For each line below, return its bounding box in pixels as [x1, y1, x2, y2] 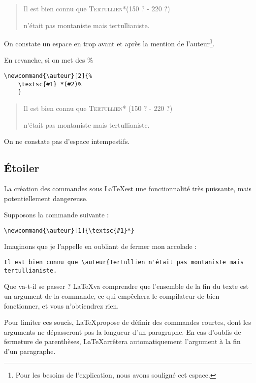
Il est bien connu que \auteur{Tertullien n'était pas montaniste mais [4, 259, 244, 266]
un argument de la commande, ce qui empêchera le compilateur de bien [4, 290, 220, 301]
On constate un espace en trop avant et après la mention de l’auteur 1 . [4, 37, 215, 48]
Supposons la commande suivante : [4, 209, 109, 220]
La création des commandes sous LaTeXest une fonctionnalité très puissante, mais [4, 183, 252, 193]
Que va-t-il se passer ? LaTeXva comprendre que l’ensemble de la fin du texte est [4, 281, 249, 291]
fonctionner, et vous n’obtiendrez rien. [4, 300, 119, 311]
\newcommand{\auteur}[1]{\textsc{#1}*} [4, 227, 134, 234]
